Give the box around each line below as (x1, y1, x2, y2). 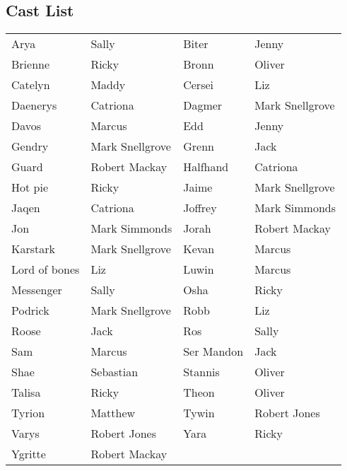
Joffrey (183, 199, 217, 216)
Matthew (90, 405, 136, 421)
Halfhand (183, 158, 229, 175)
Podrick (11, 302, 49, 319)
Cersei (183, 76, 213, 93)
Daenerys (11, 97, 57, 114)
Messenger (11, 281, 62, 298)
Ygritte (11, 446, 46, 463)
